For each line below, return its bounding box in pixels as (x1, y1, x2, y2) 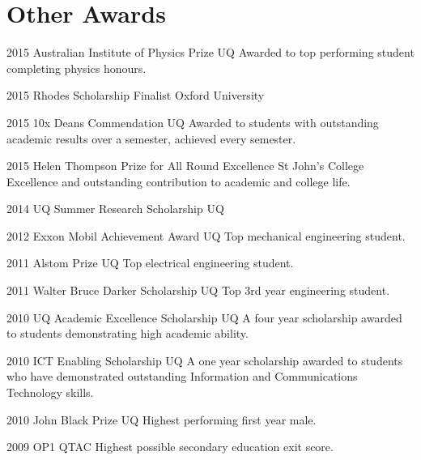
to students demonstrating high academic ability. (6, 325, 249, 342)
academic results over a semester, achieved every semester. (6, 130, 296, 147)
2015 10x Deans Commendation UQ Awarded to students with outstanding (6, 113, 379, 130)
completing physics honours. (6, 59, 147, 76)
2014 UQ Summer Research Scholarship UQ (6, 200, 224, 217)
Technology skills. (6, 384, 94, 401)
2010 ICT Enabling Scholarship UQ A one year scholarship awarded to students (6, 351, 403, 368)
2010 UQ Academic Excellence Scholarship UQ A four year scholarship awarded (6, 309, 402, 326)
